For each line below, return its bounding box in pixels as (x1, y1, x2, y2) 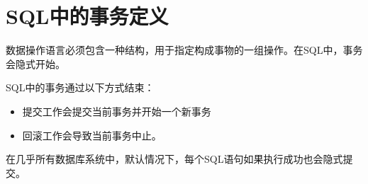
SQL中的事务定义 (6, 1, 169, 30)
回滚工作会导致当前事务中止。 (22, 127, 162, 142)
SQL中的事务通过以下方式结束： (6, 80, 155, 95)
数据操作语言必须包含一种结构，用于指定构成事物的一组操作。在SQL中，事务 (6, 42, 363, 57)
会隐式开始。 (6, 56, 65, 71)
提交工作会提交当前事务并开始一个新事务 (22, 103, 211, 118)
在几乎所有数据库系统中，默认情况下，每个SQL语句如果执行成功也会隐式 (6, 151, 343, 166)
